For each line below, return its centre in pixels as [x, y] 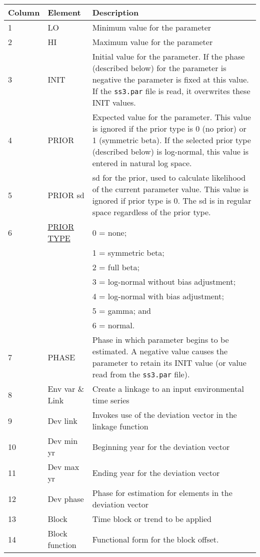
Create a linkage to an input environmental [168, 389]
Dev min [63, 441]
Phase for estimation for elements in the [162, 493]
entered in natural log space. [142, 163]
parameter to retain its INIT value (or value [169, 363]
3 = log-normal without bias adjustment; [164, 282]
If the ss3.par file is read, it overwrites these [171, 91]
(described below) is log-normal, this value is [170, 151]
